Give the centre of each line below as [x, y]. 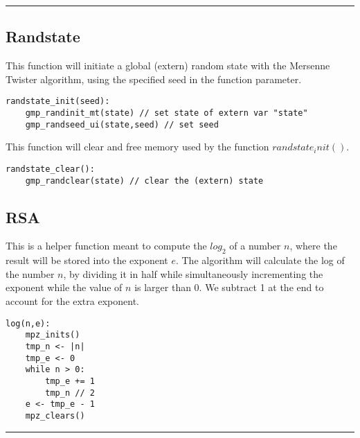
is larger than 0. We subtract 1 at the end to [229, 287]
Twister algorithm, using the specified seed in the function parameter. [154, 79]
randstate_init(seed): [58, 102]
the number [30, 273]
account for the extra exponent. [72, 301]
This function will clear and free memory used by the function [137, 147]
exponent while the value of [64, 287]
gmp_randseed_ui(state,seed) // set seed [122, 124]
